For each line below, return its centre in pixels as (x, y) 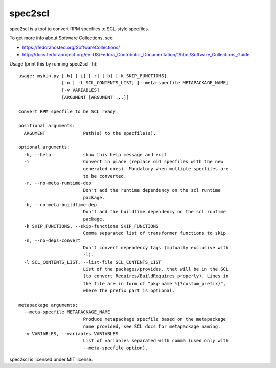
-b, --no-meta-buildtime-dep (60, 204)
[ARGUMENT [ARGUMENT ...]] (95, 97)
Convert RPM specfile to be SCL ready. (68, 112)
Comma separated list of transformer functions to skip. (156, 233)
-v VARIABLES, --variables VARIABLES (71, 333)
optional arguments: (44, 147)
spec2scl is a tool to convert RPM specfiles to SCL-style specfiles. (79, 29)
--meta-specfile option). (116, 348)
